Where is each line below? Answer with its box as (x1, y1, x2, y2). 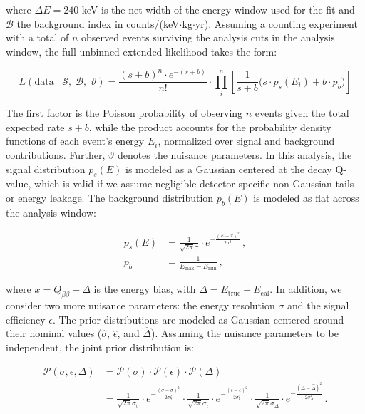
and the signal (287, 298, 349, 313)
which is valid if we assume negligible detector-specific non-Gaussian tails (34, 176, 354, 191)
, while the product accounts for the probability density (88, 119, 331, 134)
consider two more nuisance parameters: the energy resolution (6, 298, 275, 313)
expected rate (6, 119, 65, 134)
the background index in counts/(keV (16, 16, 180, 31)
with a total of (6, 30, 69, 45)
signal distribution (6, 161, 86, 176)
